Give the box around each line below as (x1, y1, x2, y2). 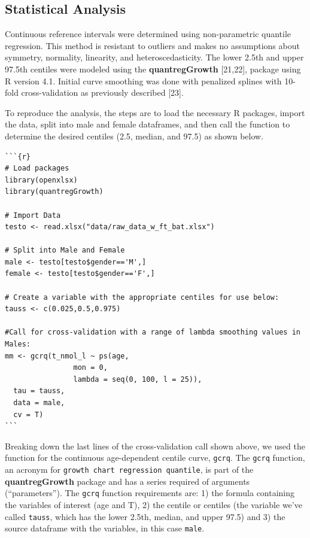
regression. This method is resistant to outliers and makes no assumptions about (5, 39, 300, 51)
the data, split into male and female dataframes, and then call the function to (5, 118, 290, 130)
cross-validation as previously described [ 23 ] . (21, 86, 184, 99)
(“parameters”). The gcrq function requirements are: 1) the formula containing (5, 487, 295, 499)
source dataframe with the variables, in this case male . (5, 522, 205, 534)
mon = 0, (73, 363, 108, 372)
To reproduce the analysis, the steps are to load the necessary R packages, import (5, 106, 305, 118)
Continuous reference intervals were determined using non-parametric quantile (5, 28, 291, 40)
